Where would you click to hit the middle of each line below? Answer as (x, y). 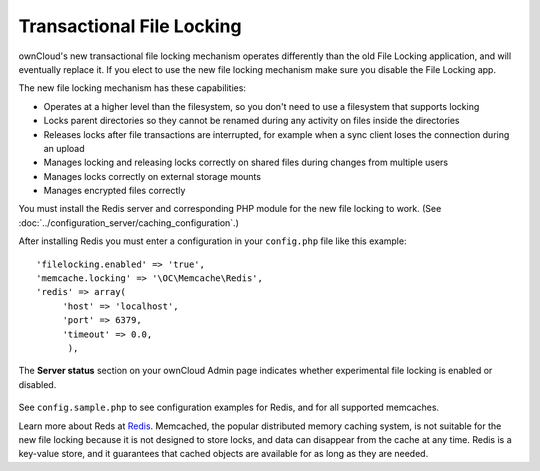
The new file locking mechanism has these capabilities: (132, 88)
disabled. (37, 384)
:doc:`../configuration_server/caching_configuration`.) (128, 222)
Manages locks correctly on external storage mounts (152, 176)
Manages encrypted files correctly (114, 191)
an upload (64, 148)
